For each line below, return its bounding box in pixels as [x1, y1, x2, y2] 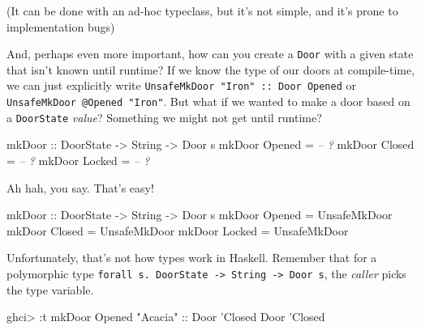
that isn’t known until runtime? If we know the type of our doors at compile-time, [6, 61, 415, 78]
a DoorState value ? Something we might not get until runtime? [6, 108, 322, 125]
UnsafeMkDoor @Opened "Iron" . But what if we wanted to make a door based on [6, 93, 410, 110]
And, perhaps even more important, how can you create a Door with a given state [6, 45, 414, 62]
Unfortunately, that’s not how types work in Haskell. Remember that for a [6, 249, 377, 266]
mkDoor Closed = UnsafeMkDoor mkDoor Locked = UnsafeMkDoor [6, 222, 349, 239]
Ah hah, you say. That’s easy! [6, 179, 154, 196]
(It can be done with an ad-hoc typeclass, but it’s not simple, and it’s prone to [6, 2, 398, 19]
